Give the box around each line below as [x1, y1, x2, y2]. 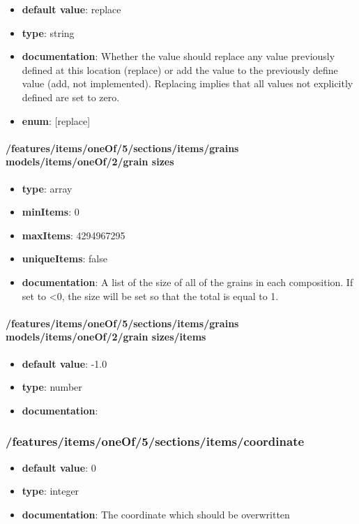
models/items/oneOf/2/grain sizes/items [6, 329, 206, 344]
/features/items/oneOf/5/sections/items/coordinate [6, 433, 305, 450]
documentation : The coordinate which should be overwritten [22, 507, 290, 521]
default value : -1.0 [22, 356, 107, 370]
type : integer [22, 484, 79, 498]
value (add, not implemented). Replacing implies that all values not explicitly [22, 76, 353, 91]
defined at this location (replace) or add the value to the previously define [22, 62, 338, 77]
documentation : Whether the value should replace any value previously [22, 49, 335, 63]
